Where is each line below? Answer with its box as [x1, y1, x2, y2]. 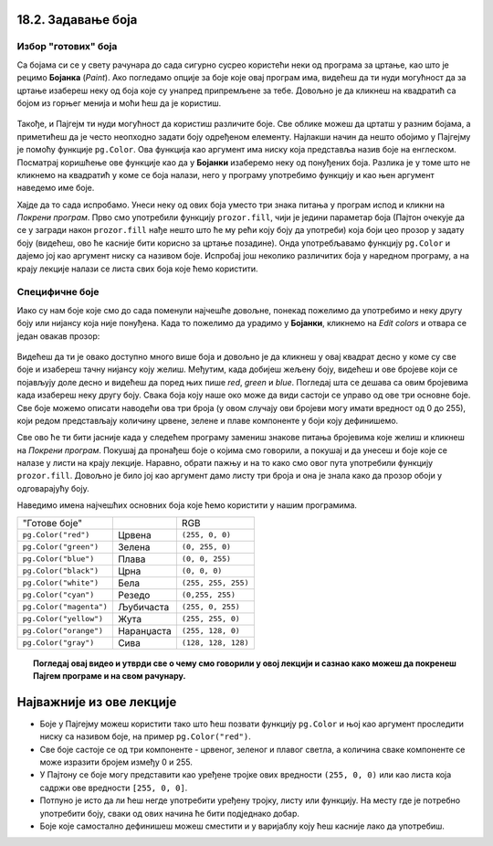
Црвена [117, 528, 152, 541]
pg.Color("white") [22, 578, 100, 588]
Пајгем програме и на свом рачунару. [33, 671, 186, 682]
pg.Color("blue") [22, 554, 95, 564]
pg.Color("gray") [22, 638, 95, 648]
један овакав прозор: [16, 330, 100, 342]
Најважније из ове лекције [16, 694, 177, 710]
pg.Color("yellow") [22, 614, 104, 624]
